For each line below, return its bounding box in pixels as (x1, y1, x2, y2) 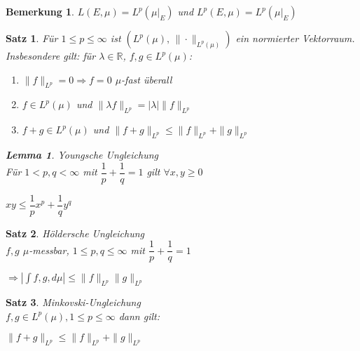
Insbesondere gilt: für (6, 48, 96, 62)
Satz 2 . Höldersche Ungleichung (6, 225, 145, 240)
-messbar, (29, 242, 69, 257)
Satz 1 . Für (6, 31, 58, 45)
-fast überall (121, 72, 172, 86)
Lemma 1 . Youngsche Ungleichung (6, 147, 159, 161)
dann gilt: (118, 308, 160, 323)
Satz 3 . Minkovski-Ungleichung (6, 295, 141, 310)
